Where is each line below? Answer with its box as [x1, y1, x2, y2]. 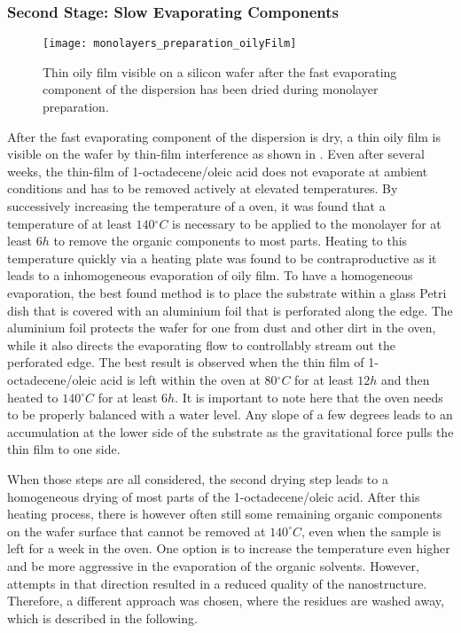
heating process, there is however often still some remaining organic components [7, 504, 442, 523]
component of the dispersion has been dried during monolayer [43, 80, 379, 98]
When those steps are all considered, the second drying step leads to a [7, 469, 388, 488]
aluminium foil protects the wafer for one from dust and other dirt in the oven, [7, 318, 436, 337]
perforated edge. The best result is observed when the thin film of [7, 353, 364, 371]
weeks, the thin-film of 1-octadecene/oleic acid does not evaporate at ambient [7, 161, 428, 180]
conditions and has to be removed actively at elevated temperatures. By [7, 179, 398, 198]
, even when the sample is [301, 521, 441, 540]
